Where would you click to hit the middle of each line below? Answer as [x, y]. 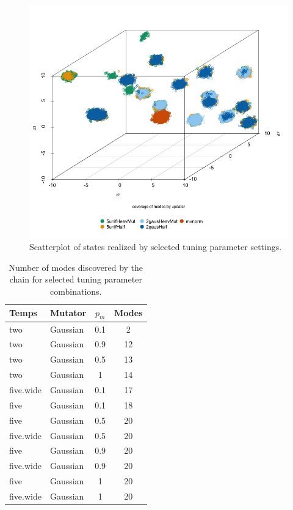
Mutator [68, 313]
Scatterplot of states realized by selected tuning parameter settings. [156, 247]
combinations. [76, 291]
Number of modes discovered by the [76, 267]
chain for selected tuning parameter [76, 279]
